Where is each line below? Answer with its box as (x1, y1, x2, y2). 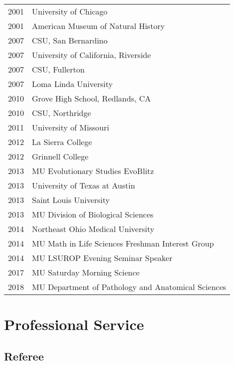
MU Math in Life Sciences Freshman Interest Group (32, 237, 214, 249)
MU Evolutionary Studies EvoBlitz (32, 165, 154, 176)
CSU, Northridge (32, 107, 91, 118)
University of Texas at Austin (32, 179, 135, 191)
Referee (4, 348, 44, 363)
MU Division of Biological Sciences (32, 208, 154, 220)
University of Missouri (32, 121, 109, 133)
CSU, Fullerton (32, 63, 85, 75)
